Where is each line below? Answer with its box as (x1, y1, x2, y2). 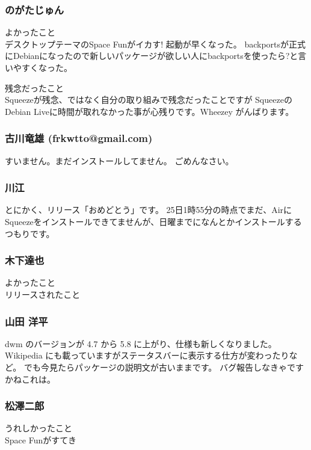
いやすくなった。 (5, 61, 72, 73)
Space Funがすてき (5, 434, 76, 446)
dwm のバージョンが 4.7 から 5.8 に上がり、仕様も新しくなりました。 (5, 337, 277, 350)
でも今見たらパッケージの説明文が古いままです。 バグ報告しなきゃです (23, 361, 304, 373)
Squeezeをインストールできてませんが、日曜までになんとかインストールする (5, 215, 302, 227)
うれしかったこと (5, 422, 72, 434)
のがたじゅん (5, 2, 64, 17)
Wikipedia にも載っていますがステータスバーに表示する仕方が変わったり (5, 349, 289, 362)
